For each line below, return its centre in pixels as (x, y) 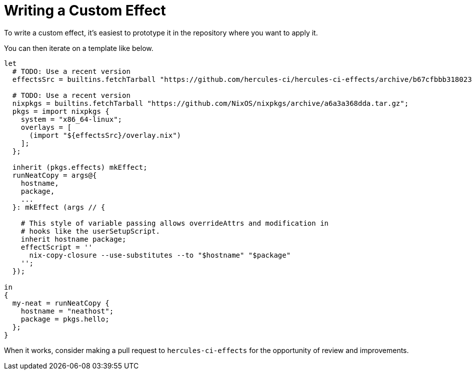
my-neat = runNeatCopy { (61, 303)
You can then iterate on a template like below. (79, 48)
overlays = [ (46, 127)
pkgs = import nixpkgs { (61, 111)
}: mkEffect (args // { (59, 207)
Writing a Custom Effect (85, 10)
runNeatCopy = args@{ (54, 175)
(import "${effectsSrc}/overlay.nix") (105, 135)
